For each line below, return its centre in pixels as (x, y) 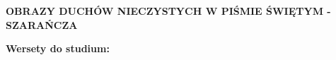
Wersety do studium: (58, 48)
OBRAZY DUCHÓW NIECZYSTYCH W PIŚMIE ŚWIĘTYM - (168, 11)
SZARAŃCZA (42, 24)
